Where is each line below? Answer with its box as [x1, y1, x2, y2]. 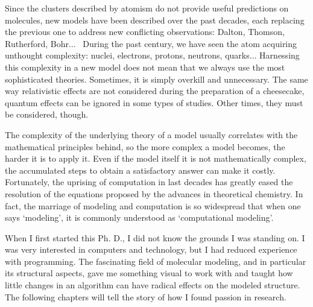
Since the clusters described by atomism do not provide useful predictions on [5, 2, 289, 14]
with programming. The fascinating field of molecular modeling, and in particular [5, 255, 306, 267]
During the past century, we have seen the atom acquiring [83, 37, 297, 49]
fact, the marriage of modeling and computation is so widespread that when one [5, 199, 301, 212]
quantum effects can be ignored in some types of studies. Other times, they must [5, 96, 303, 109]
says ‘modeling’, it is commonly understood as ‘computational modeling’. [5, 211, 274, 224]
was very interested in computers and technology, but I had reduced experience [5, 243, 297, 256]
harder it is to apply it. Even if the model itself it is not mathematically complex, [5, 152, 306, 165]
